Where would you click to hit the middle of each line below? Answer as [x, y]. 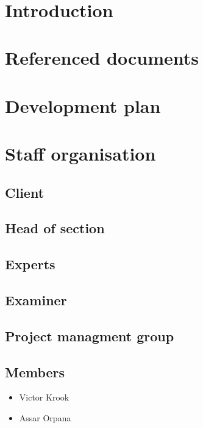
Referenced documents [102, 58]
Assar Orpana [45, 418]
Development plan [83, 105]
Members [35, 372]
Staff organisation [80, 154]
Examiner [36, 300]
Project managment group [90, 336]
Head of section [55, 228]
